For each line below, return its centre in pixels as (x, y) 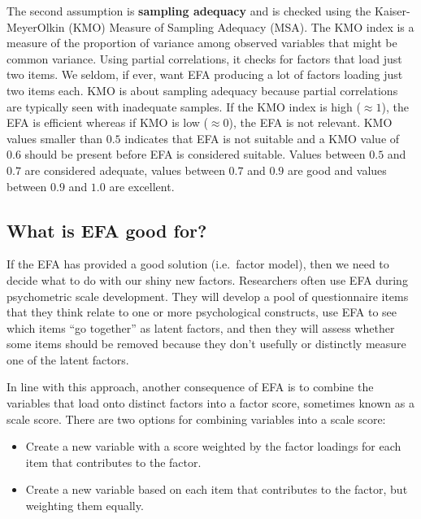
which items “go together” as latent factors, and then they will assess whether (201, 327)
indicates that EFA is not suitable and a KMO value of (262, 138)
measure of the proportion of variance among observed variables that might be (202, 43)
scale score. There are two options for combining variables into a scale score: (196, 419)
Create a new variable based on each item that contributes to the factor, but (217, 489)
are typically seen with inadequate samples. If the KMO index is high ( (184, 106)
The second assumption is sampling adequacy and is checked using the (189, 11)
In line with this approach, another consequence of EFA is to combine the (190, 387)
